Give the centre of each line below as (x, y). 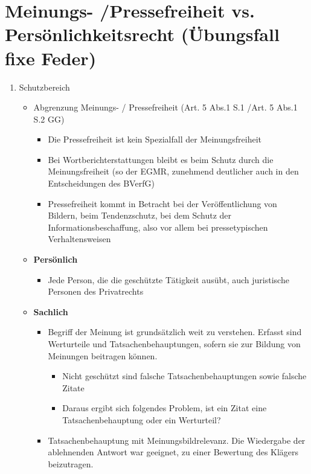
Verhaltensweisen (79, 239)
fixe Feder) (51, 58)
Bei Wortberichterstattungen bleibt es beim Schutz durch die (161, 159)
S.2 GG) (49, 119)
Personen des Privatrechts (96, 291)
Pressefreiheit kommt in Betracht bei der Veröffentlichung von (162, 203)
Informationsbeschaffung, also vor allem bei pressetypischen (158, 227)
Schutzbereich (44, 87)
